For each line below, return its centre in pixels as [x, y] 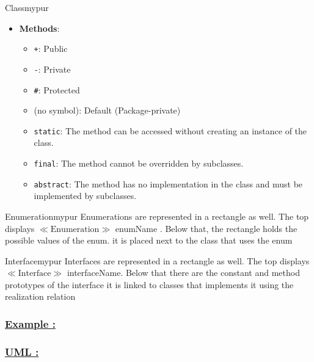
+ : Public [51, 49]
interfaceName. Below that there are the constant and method [183, 273]
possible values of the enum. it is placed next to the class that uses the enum [149, 240]
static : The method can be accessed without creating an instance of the [170, 130]
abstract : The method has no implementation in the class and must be [168, 183]
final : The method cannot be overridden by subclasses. [139, 163]
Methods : [39, 28]
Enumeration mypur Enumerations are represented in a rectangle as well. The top [157, 216]
